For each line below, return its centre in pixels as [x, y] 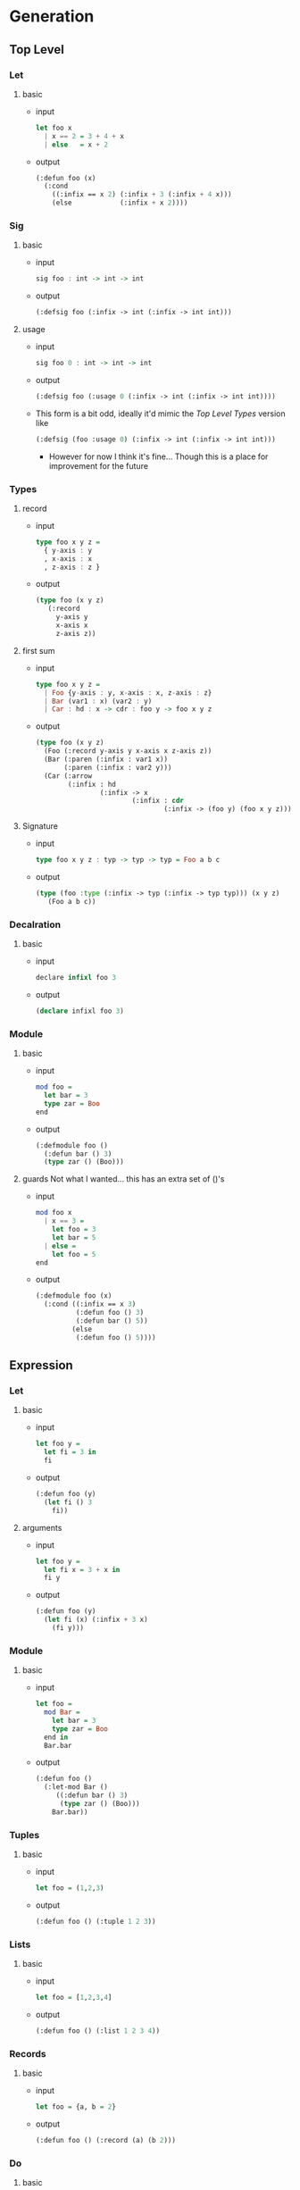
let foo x [54, 128]
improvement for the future [99, 465]
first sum [38, 650]
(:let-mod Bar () [76, 1787]
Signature [40, 826]
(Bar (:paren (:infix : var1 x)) [105, 760]
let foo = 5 [74, 1254]
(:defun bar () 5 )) [112, 1321]
